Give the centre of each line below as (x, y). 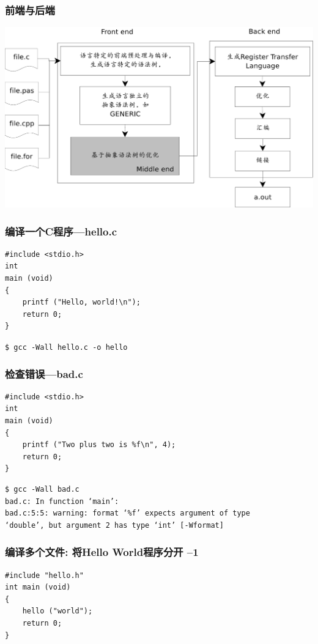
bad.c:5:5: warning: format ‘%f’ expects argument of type (128, 513)
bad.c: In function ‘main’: (62, 501)
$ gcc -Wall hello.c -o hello (66, 347)
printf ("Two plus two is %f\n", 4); (99, 445)
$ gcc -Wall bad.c (42, 490)
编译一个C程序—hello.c (61, 231)
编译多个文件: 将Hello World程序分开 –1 (102, 552)
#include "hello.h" (44, 575)
